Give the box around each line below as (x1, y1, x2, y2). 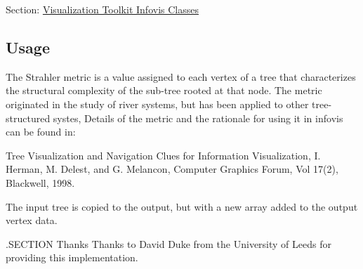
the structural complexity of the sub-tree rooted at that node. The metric (6, 83, 322, 98)
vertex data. (6, 213, 58, 228)
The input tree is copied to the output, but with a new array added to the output (6, 199, 358, 214)
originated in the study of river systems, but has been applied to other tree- (6, 96, 332, 111)
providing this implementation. (6, 250, 138, 265)
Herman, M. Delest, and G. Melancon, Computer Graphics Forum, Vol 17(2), (6, 162, 338, 176)
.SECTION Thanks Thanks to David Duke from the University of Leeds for (6, 236, 331, 251)
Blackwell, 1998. (6, 175, 75, 190)
